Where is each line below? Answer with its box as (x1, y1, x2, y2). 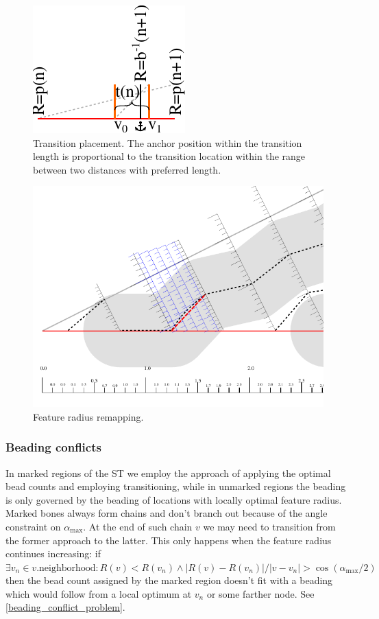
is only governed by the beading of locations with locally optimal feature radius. (5, 492, 342, 506)
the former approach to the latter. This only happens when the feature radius (5, 533, 332, 547)
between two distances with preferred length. (33, 162, 221, 176)
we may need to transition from (203, 519, 336, 533)
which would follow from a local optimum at (5, 586, 192, 600)
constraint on (5, 519, 61, 533)
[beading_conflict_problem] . (5, 600, 125, 614)
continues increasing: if (5, 546, 101, 561)
